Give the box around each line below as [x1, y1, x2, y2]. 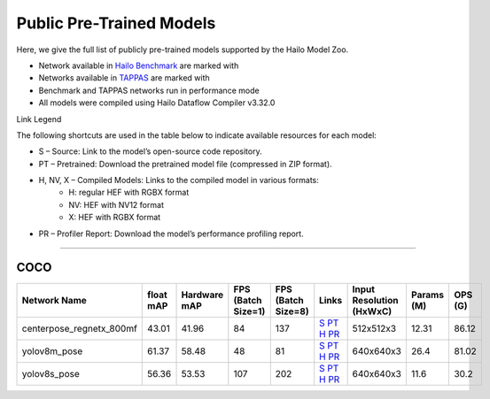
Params [410, 288, 445, 301]
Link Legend [16, 113, 62, 124]
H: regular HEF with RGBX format [68, 187, 190, 198]
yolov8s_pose [21, 367, 80, 380]
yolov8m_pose [21, 345, 83, 357]
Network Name [21, 294, 88, 306]
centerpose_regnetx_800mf [21, 322, 137, 334]
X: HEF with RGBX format [68, 212, 161, 223]
